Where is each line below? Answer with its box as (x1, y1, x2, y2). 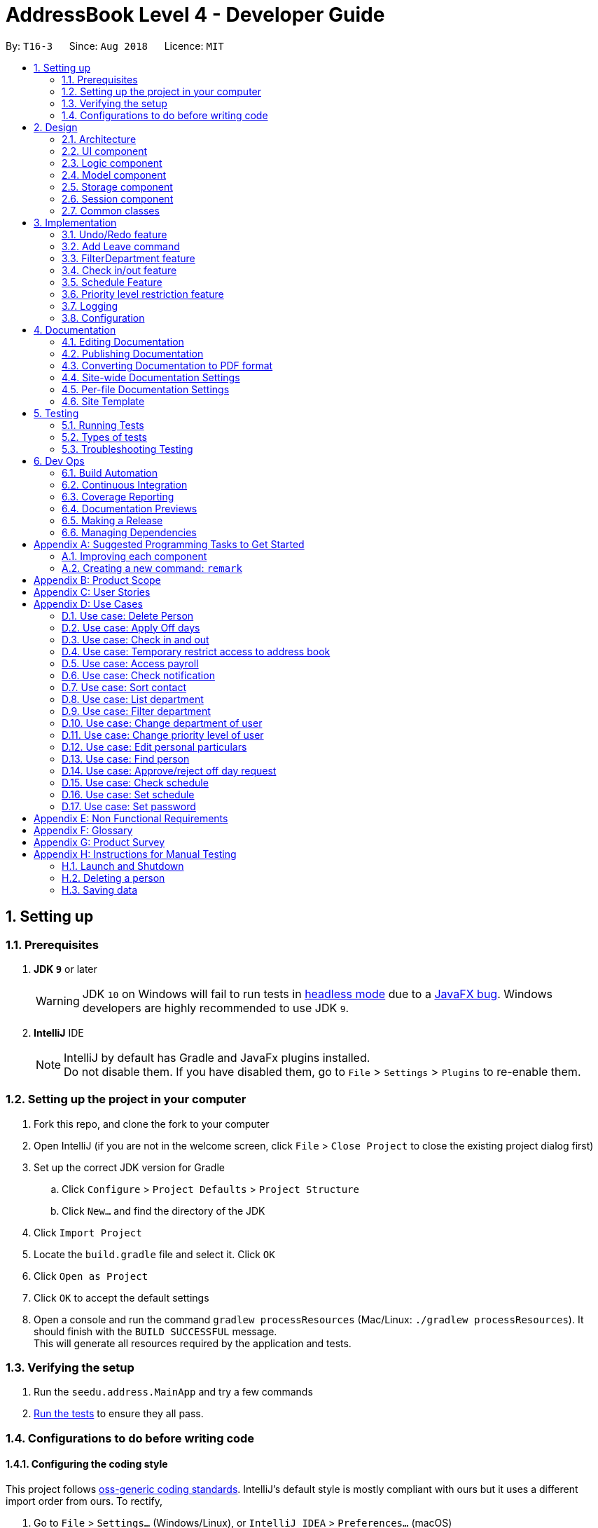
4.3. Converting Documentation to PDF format (62, 359, 273, 371)
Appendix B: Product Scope (34, 573, 161, 586)
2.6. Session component (62, 192, 174, 205)
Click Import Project (34, 1226, 142, 1239)
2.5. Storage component (62, 180, 173, 193)
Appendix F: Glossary (34, 824, 133, 836)
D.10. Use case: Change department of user (62, 716, 263, 729)
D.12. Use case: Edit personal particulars (62, 740, 247, 753)
